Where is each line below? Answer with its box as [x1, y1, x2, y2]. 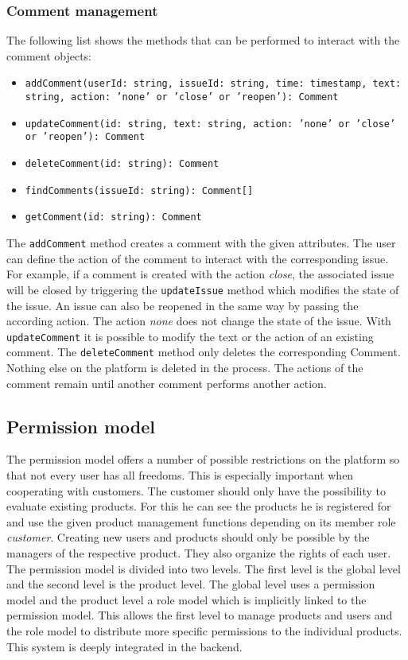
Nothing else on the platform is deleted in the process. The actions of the [6, 359, 363, 375]
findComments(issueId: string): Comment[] [25, 184, 254, 196]
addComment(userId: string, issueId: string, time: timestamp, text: [25, 78, 402, 90]
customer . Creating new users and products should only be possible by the [6, 529, 370, 545]
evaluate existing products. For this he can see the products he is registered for [6, 498, 391, 514]
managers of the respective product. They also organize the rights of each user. [6, 544, 391, 561]
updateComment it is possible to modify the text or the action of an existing [6, 328, 374, 344]
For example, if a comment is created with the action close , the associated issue [6, 266, 394, 282]
